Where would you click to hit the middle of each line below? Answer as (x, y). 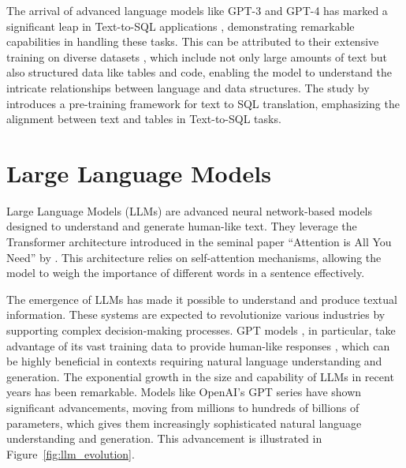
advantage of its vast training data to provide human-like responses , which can (198, 345)
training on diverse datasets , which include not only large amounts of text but (197, 56)
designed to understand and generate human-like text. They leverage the (182, 226)
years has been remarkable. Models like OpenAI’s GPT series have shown (184, 392)
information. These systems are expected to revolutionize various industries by (196, 314)
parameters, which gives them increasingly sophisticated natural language (184, 423)
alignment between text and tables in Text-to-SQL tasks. (144, 119)
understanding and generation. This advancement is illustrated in (164, 438)
